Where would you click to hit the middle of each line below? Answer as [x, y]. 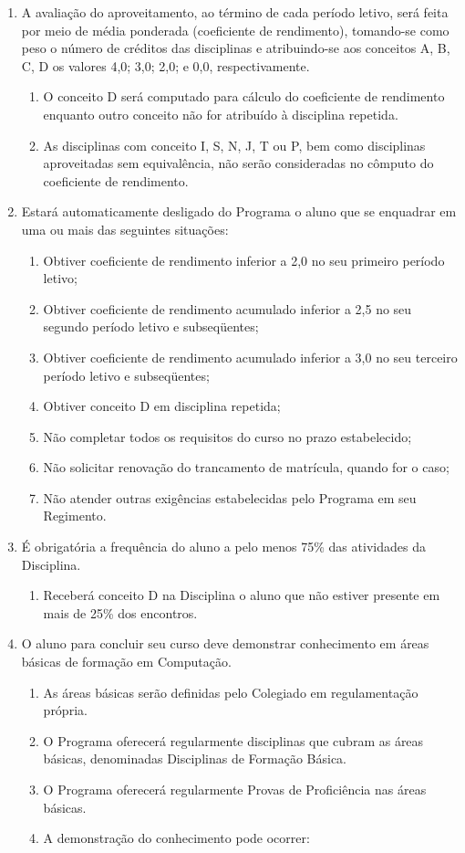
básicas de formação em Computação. [126, 662]
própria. [65, 710]
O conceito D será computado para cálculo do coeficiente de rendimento [244, 96]
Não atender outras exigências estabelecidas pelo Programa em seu [230, 497]
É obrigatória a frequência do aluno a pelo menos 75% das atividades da [223, 547]
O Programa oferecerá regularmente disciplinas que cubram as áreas [233, 740]
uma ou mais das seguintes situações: [125, 229]
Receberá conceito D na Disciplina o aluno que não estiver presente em [242, 595]
